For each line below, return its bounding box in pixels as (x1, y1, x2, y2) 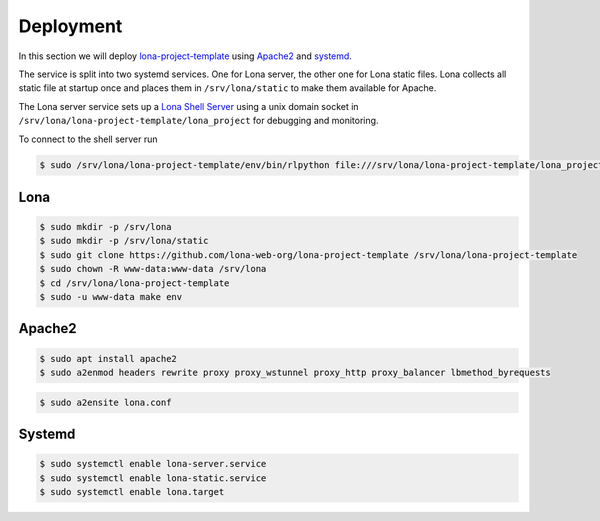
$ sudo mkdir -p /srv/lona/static (39, 235, 209, 247)
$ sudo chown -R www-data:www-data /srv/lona (39, 263, 267, 275)
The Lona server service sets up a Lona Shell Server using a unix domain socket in (18, 100, 359, 112)
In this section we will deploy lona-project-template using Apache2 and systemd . (18, 50, 352, 62)
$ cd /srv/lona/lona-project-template (39, 277, 230, 289)
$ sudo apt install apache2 (39, 353, 177, 364)
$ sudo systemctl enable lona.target (39, 486, 225, 497)
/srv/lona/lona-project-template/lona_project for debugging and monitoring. (18, 115, 379, 127)
